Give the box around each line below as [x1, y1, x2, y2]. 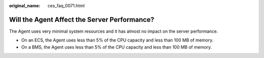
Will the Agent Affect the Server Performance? [9, 15, 154, 24]
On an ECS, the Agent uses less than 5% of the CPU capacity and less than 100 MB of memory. [21, 37, 214, 43]
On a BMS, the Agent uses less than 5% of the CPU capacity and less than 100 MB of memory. [21, 44, 212, 50]
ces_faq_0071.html [47, 3, 85, 8]
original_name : [9, 3, 41, 8]
